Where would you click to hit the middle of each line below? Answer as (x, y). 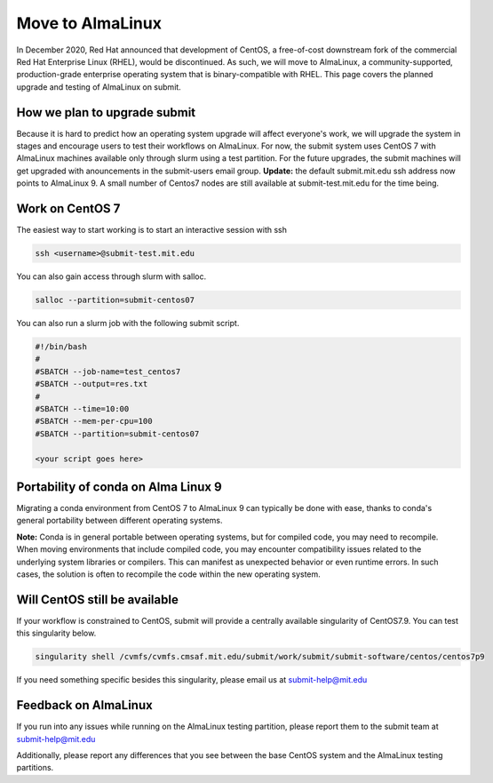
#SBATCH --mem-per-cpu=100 (94, 421)
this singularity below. (56, 633)
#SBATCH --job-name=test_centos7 (108, 372)
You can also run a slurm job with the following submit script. (128, 324)
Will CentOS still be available (98, 599)
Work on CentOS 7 (68, 208)
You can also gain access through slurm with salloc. (111, 276)
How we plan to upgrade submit (106, 112)
